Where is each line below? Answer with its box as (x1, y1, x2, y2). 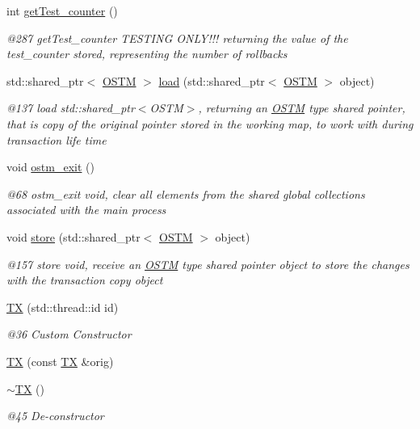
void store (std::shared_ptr (6, 228, 141, 245)
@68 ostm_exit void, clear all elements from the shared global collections (6, 185, 365, 202)
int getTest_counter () (6, 2, 118, 19)
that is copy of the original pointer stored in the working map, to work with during (6, 115, 414, 132)
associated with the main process (6, 201, 166, 218)
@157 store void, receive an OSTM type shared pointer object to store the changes (6, 255, 409, 272)
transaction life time (6, 131, 107, 148)
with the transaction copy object (6, 271, 163, 288)
